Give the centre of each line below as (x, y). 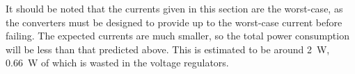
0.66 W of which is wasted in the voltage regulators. (117, 63)
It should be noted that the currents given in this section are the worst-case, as (174, 8)
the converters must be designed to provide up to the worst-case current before (174, 22)
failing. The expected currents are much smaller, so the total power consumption (177, 36)
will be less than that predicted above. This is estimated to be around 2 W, (168, 49)
